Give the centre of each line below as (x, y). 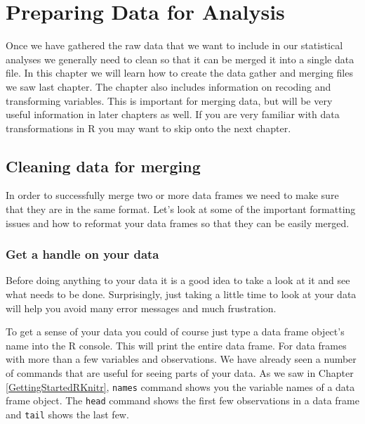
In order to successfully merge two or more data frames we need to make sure (172, 195)
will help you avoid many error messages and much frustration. (141, 308)
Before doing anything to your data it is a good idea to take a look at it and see (178, 280)
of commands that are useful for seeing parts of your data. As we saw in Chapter (180, 373)
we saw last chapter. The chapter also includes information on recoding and (168, 86)
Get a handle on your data (82, 254)
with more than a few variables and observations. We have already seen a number (181, 359)
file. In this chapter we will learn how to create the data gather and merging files (179, 73)
